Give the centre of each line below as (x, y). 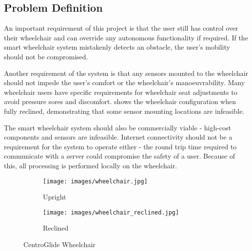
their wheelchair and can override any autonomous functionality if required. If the (126, 37)
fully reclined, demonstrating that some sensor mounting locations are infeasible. (124, 111)
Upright (55, 197)
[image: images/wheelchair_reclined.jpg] (111, 212)
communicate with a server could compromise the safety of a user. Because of (119, 156)
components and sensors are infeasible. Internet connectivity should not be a (118, 137)
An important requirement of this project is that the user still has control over (121, 28)
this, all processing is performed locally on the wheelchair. (91, 165)
